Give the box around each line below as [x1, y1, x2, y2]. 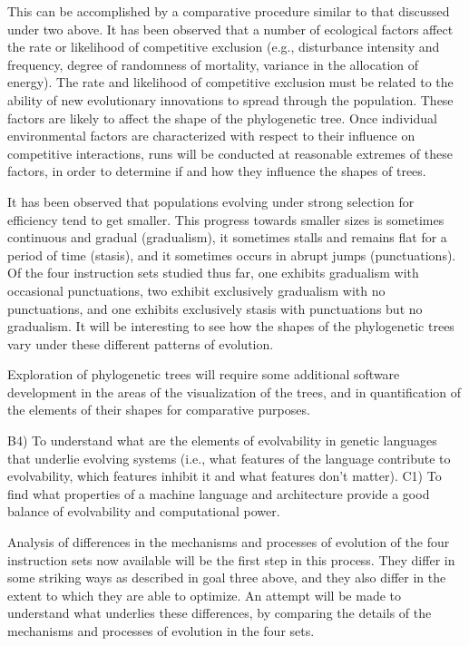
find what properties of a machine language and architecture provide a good [7, 484, 430, 503]
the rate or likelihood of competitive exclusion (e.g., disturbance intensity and [7, 37, 440, 56]
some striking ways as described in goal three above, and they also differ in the [7, 568, 446, 587]
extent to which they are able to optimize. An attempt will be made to [7, 585, 401, 604]
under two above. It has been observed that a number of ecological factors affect [7, 19, 454, 38]
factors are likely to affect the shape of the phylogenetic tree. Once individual [7, 108, 437, 127]
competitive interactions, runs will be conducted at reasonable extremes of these [7, 143, 453, 162]
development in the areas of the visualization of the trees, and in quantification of [7, 382, 462, 401]
